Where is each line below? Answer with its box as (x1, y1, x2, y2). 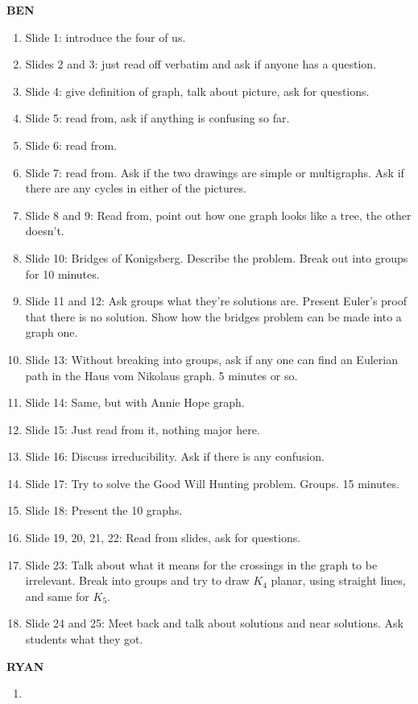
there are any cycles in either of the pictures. (25, 180, 246, 197)
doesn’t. (25, 222, 64, 239)
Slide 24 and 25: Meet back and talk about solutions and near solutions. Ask (25, 615, 404, 632)
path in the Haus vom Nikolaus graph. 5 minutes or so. (25, 366, 298, 383)
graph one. (25, 324, 78, 341)
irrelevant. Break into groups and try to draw (25, 572, 250, 589)
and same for (25, 587, 89, 604)
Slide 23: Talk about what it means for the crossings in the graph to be (25, 556, 378, 573)
